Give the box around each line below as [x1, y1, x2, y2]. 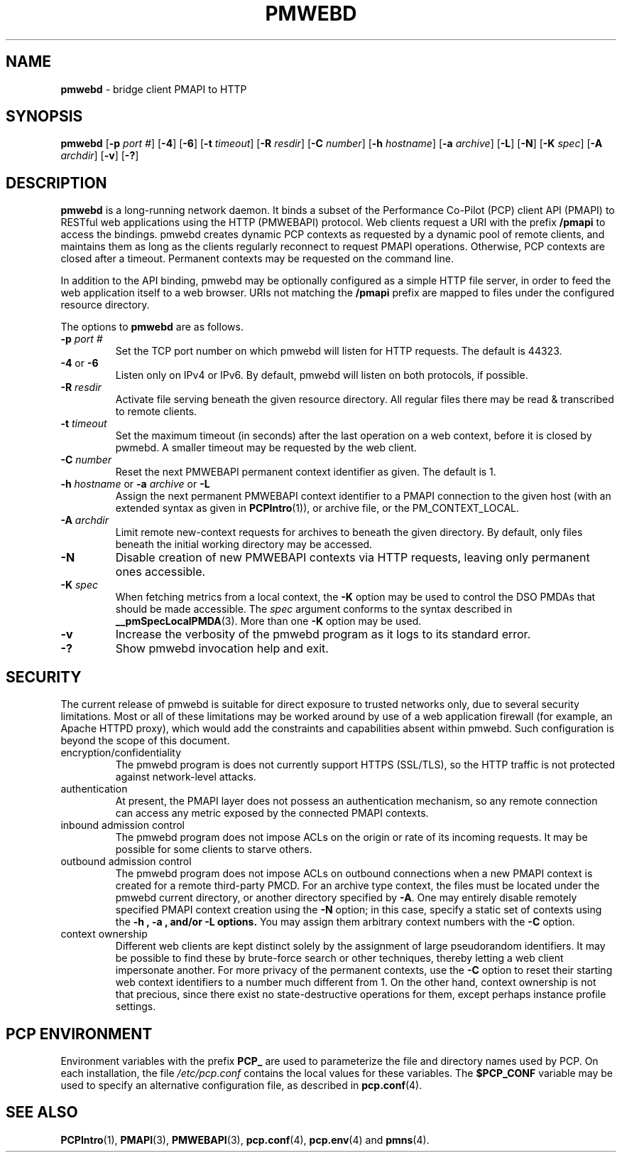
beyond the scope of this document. [60, 734, 230, 747]
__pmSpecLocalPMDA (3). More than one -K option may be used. [115, 615, 422, 628]
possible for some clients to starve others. [115, 843, 312, 856]
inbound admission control [60, 819, 185, 832]
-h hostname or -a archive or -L [60, 478, 210, 490]
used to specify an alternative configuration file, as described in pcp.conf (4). [60, 1078, 422, 1091]
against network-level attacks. [115, 771, 256, 783]
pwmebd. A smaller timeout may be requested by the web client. [115, 441, 417, 454]
